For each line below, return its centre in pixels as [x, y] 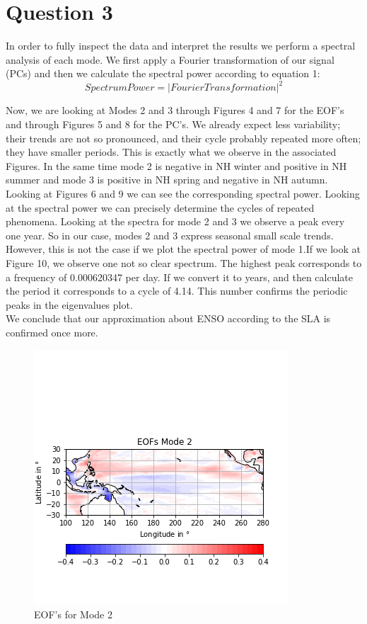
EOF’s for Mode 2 [73, 614]
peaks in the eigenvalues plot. [69, 304]
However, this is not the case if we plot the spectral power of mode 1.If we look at [183, 249]
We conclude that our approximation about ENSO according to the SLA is [168, 318]
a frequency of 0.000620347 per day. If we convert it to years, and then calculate [179, 277]
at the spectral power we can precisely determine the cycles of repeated [160, 207]
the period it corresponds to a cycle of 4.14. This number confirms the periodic [177, 291]
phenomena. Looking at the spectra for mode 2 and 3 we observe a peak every [175, 221]
